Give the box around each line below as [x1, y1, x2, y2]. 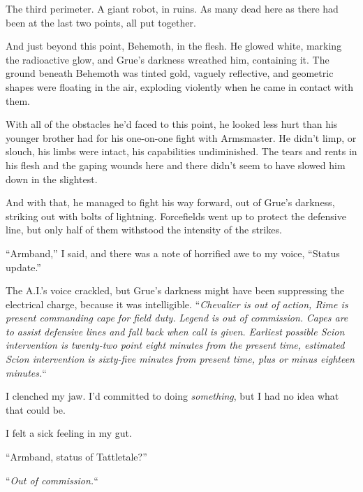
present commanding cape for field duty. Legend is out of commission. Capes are [6, 310, 348, 325]
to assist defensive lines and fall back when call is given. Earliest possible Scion [6, 324, 345, 338]
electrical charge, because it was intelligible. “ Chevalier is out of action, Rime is [6, 296, 348, 311]
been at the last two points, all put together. [6, 15, 196, 29]
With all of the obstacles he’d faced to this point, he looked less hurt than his [6, 117, 338, 131]
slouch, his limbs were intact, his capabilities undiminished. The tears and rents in [6, 144, 357, 159]
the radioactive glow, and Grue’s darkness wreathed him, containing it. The [6, 52, 329, 66]
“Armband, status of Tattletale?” [6, 449, 147, 464]
